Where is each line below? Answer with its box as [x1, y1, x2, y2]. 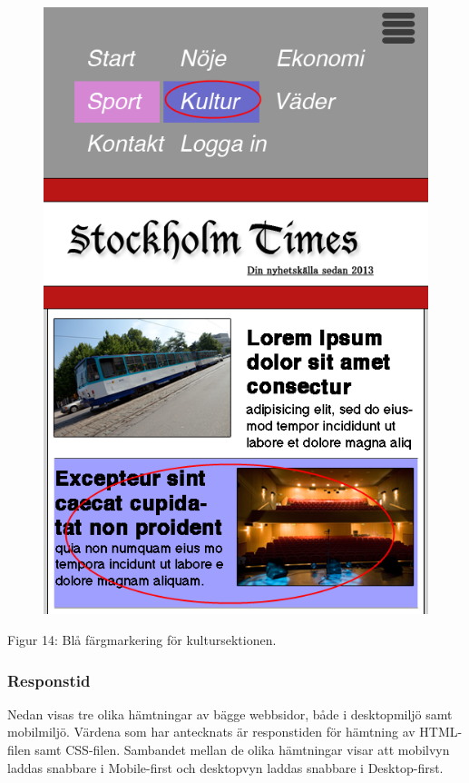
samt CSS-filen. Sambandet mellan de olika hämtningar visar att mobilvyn [34, 740, 450, 759]
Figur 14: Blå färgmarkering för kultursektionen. [7, 630, 277, 649]
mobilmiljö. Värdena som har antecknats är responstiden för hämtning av [7, 722, 415, 741]
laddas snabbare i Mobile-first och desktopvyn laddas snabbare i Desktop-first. [7, 758, 444, 777]
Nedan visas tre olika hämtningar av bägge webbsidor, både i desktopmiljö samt [7, 704, 453, 723]
